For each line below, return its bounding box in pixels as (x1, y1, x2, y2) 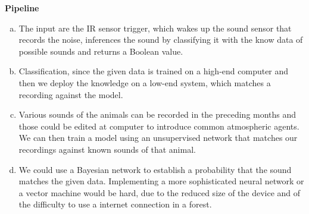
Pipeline (5, 2, 39, 14)
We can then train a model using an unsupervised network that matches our (18, 131, 298, 144)
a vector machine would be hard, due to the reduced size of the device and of (18, 186, 301, 199)
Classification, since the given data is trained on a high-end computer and (18, 65, 289, 77)
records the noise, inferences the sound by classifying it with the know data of (18, 33, 303, 46)
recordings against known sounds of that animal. (18, 143, 196, 155)
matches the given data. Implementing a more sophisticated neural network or (18, 175, 304, 187)
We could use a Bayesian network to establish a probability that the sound (18, 163, 292, 175)
